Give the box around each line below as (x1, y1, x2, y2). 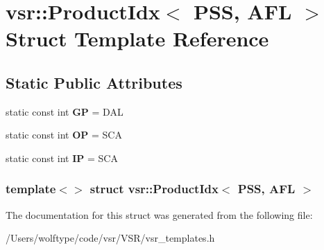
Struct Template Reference (6, 24, 269, 53)
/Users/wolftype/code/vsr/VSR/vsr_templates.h (6, 231, 215, 245)
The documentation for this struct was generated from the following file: (6, 207, 313, 222)
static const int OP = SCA (6, 127, 122, 142)
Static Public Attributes (6, 71, 182, 93)
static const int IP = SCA (6, 150, 118, 165)
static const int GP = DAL (6, 104, 123, 118)
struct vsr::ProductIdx (89, 180, 219, 197)
